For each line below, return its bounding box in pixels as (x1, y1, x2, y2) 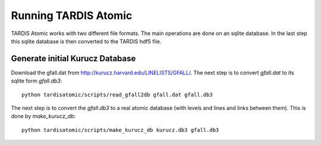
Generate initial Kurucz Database (11, 53, 136, 64)
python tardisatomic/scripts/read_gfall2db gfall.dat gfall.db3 (21, 91, 213, 98)
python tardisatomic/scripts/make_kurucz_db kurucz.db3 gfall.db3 (21, 127, 219, 133)
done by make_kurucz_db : (11, 113, 76, 120)
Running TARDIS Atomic (11, 9, 133, 22)
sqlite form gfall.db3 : (11, 77, 62, 84)
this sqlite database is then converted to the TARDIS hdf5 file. (11, 37, 162, 45)
